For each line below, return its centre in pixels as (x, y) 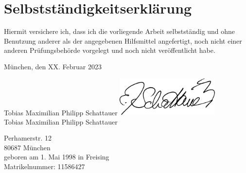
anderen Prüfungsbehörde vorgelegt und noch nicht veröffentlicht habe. (110, 50)
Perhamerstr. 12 (28, 138)
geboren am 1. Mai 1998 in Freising (57, 157)
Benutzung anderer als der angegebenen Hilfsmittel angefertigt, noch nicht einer (123, 40)
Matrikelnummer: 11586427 (44, 166)
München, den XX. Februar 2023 (53, 66)
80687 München (27, 147)
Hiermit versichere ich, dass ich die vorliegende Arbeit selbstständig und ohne (120, 31)
